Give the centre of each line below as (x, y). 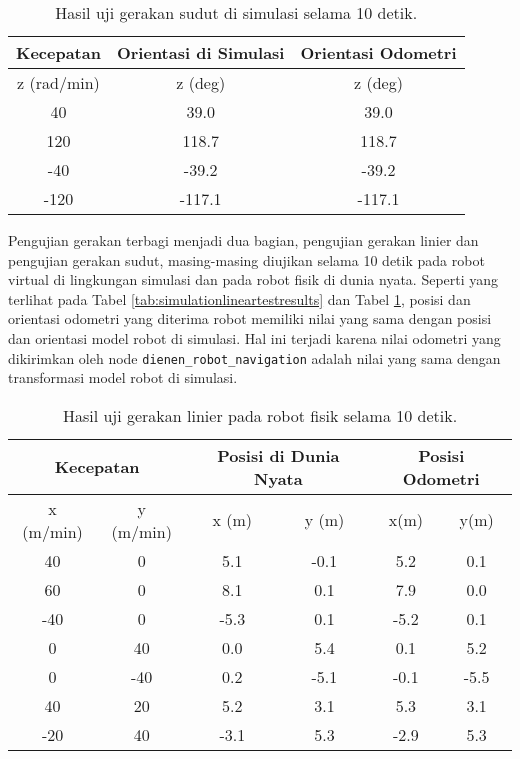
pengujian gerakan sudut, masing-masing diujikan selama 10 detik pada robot (246, 259)
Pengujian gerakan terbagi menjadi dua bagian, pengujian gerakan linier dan (243, 240)
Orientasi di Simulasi (200, 52)
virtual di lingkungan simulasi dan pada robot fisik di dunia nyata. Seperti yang (253, 279)
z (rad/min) (58, 82)
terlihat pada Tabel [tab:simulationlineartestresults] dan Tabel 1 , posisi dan (239, 298)
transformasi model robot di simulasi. (123, 377)
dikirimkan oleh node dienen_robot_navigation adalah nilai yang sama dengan (254, 357)
